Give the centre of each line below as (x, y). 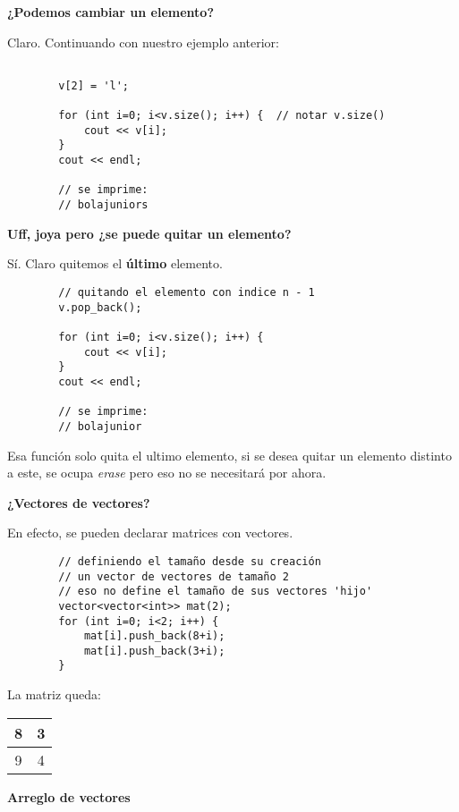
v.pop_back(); (100, 307)
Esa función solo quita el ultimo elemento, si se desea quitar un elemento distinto (229, 455)
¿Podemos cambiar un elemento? (111, 12)
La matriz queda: (54, 694)
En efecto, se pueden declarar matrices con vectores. (150, 533)
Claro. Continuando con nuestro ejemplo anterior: (143, 42)
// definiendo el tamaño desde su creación (190, 561)
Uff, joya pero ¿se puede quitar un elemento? (149, 233)
